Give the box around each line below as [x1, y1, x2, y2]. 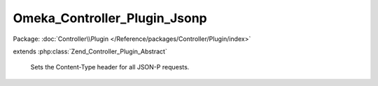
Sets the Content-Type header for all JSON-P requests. [30, 63, 190, 71]
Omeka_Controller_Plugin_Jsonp [13, 10, 208, 26]
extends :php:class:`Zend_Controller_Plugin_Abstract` [13, 47, 167, 55]
